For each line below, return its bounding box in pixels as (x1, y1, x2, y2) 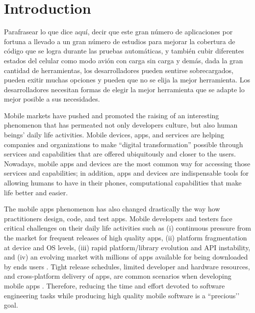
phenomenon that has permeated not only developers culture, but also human (4, 120, 238, 130)
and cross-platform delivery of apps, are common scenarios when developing (4, 271, 231, 281)
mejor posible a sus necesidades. (4, 94, 100, 104)
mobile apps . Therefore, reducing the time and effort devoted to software (4, 280, 225, 290)
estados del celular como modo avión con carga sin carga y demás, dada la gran (4, 55, 243, 65)
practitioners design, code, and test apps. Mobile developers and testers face (4, 213, 232, 223)
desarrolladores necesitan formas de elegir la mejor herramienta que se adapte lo (4, 84, 245, 94)
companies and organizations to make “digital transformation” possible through (4, 139, 243, 149)
